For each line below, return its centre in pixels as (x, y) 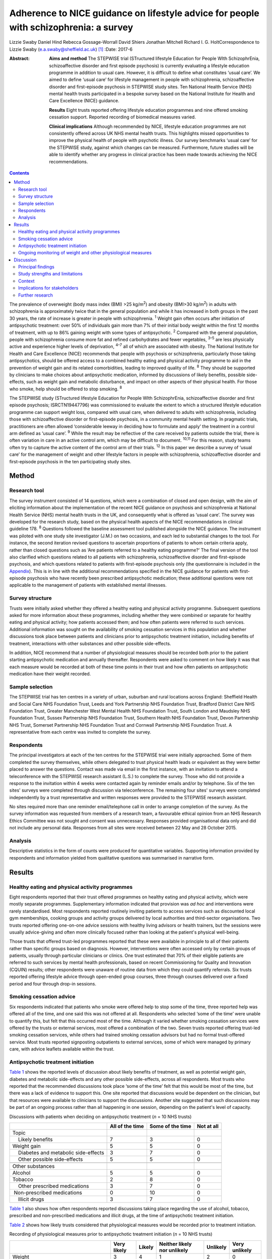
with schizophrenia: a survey (71, 27)
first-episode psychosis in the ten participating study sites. (70, 461)
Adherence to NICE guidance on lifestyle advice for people (134, 13)
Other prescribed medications (53, 1186)
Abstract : (19, 58)
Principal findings (37, 267)
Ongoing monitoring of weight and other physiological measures (85, 253)
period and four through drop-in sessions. (53, 984)
